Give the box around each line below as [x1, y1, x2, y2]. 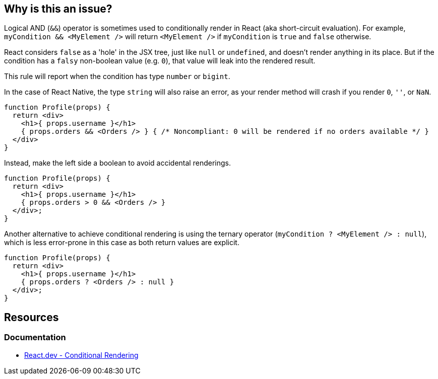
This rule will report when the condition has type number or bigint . [4, 72, 230, 81]
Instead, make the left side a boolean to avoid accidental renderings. [4, 159, 231, 168]
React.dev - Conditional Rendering [24, 350, 139, 359]
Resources [4, 311, 59, 324]
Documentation [4, 332, 66, 343]
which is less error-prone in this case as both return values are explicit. [4, 238, 239, 247]
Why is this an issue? [4, 3, 112, 15]
